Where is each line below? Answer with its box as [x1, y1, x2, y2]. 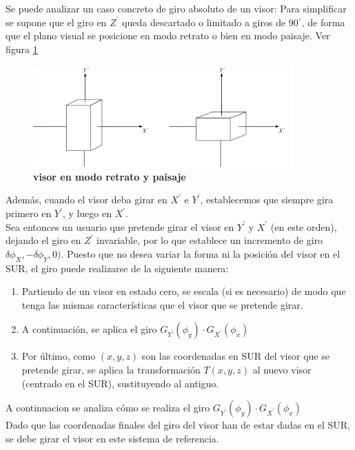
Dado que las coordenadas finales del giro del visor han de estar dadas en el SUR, [6, 418, 350, 432]
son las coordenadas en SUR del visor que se [141, 349, 329, 363]
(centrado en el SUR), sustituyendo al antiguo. [21, 376, 219, 390]
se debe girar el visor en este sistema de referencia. [6, 431, 219, 445]
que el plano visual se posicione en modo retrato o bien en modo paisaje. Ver [6, 28, 330, 43]
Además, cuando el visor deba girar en [6, 192, 168, 207]
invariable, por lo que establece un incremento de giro [97, 233, 323, 247]
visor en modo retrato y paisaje [33, 169, 186, 183]
